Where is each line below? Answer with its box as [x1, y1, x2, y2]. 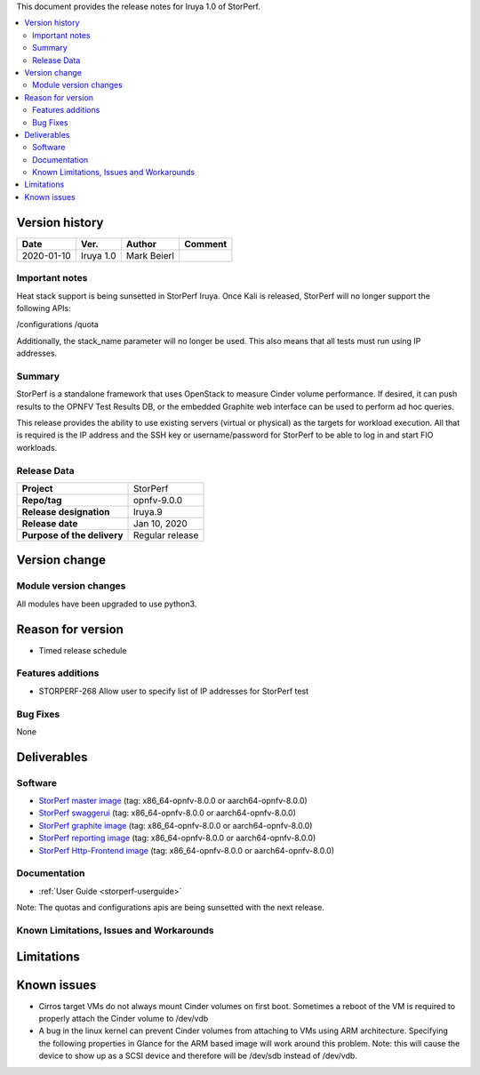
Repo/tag [21, 493, 62, 506]
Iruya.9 [133, 505, 164, 517]
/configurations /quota [16, 319, 100, 330]
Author [125, 237, 157, 250]
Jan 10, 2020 [133, 517, 188, 529]
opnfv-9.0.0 [133, 493, 183, 506]
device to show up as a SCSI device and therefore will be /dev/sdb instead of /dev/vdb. [38, 1050, 357, 1062]
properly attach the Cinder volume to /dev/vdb [38, 1014, 209, 1023]
